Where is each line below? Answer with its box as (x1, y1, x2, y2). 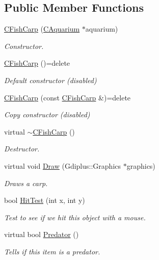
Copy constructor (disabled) (4, 109, 90, 120)
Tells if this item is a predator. (4, 246, 100, 256)
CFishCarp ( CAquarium (4, 23, 80, 34)
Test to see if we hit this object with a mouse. (4, 212, 146, 222)
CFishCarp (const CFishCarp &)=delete (4, 92, 131, 102)
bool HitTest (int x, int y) (4, 195, 85, 205)
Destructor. (4, 143, 40, 154)
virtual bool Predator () (4, 229, 79, 240)
